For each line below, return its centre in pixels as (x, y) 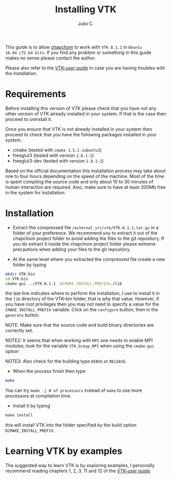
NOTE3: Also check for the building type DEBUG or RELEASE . (66, 361)
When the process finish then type (49, 371)
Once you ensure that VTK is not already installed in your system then (79, 129)
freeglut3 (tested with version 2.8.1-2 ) (53, 155)
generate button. (22, 315)
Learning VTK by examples (64, 451)
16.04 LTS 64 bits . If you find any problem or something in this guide (78, 52)
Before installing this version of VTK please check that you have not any (81, 108)
